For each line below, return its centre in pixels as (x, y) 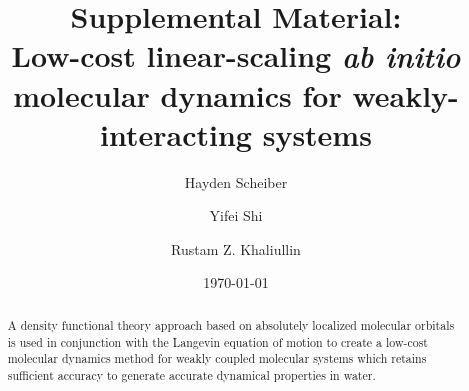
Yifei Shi (236, 215)
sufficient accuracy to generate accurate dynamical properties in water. (191, 374)
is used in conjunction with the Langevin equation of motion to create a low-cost (217, 341)
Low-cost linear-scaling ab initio (236, 56)
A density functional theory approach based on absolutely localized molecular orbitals (231, 324)
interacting (176, 133)
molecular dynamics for (177, 94)
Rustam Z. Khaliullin (236, 248)
